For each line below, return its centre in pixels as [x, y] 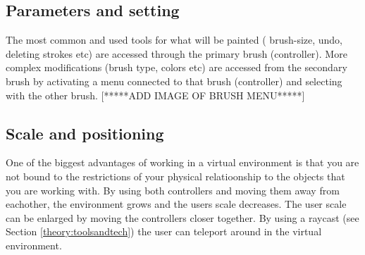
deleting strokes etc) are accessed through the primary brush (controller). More [177, 53]
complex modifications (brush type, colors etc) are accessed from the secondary [177, 67]
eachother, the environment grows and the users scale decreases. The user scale [176, 204]
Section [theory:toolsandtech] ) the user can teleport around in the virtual [164, 231]
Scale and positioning [85, 133]
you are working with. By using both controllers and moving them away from [173, 190]
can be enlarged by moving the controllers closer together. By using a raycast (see [182, 217]
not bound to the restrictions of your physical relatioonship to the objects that [175, 176]
